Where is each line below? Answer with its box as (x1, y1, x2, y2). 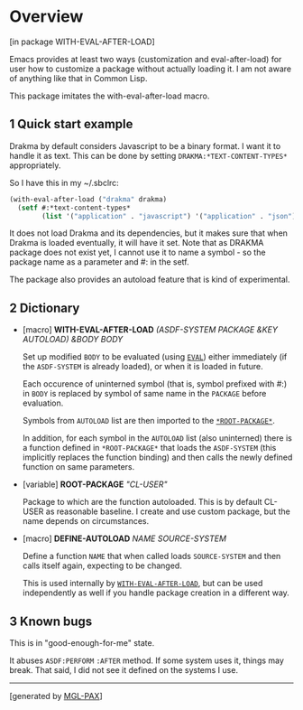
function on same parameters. (22, 462, 135, 472)
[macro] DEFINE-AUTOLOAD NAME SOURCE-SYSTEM (22, 533, 227, 544)
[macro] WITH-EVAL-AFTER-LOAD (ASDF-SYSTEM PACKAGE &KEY (22, 324, 278, 335)
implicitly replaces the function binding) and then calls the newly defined (22, 452, 293, 462)
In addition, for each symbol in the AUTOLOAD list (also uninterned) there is (22, 433, 293, 444)
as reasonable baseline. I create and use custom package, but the (45, 506, 291, 517)
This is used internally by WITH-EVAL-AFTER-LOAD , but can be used (22, 578, 263, 589)
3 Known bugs (9, 613, 93, 629)
